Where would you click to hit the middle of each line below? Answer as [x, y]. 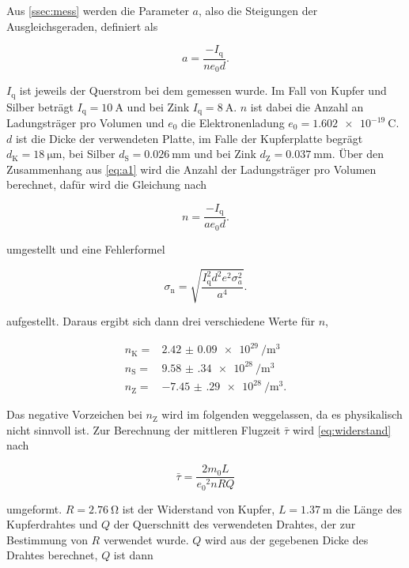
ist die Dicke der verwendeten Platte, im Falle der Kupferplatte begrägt [189, 138]
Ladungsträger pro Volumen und [85, 123]
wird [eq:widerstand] [342, 429]
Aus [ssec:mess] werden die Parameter [98, 10]
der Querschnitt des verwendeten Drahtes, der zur [235, 524]
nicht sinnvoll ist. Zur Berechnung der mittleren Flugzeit [144, 429]
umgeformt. [34, 508]
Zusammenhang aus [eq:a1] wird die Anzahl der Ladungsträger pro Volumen [191, 169]
